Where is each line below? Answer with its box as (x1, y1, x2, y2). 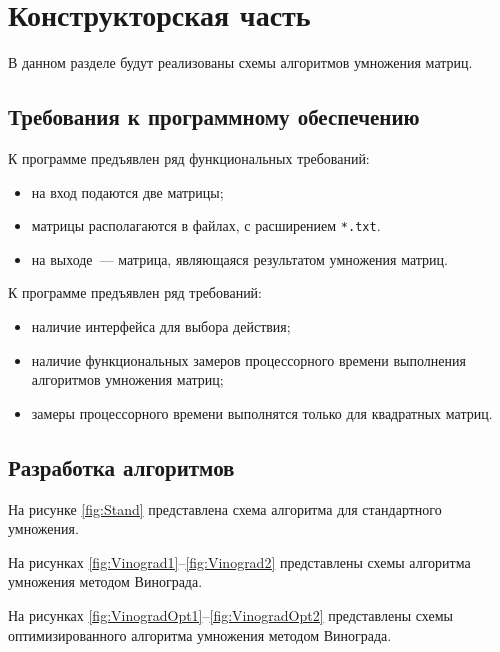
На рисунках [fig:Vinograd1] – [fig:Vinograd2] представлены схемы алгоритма (8, 551, 471, 572)
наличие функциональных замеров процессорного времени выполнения (31, 349, 466, 370)
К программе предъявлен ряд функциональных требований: (8, 147, 370, 168)
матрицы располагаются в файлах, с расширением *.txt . (31, 215, 381, 236)
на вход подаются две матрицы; (31, 181, 224, 202)
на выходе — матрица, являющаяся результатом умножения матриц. (31, 248, 448, 269)
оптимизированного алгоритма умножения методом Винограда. (8, 624, 392, 645)
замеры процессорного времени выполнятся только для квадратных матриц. (31, 402, 493, 423)
